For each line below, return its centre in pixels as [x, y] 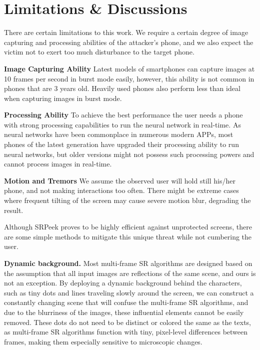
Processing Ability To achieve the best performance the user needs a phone [123, 115]
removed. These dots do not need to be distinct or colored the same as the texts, [128, 322]
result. [14, 210]
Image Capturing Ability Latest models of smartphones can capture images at [129, 68]
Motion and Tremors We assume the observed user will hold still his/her [120, 180]
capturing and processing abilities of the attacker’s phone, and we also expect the [129, 42]
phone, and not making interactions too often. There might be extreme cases [121, 190]
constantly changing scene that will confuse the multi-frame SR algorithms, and [126, 302]
